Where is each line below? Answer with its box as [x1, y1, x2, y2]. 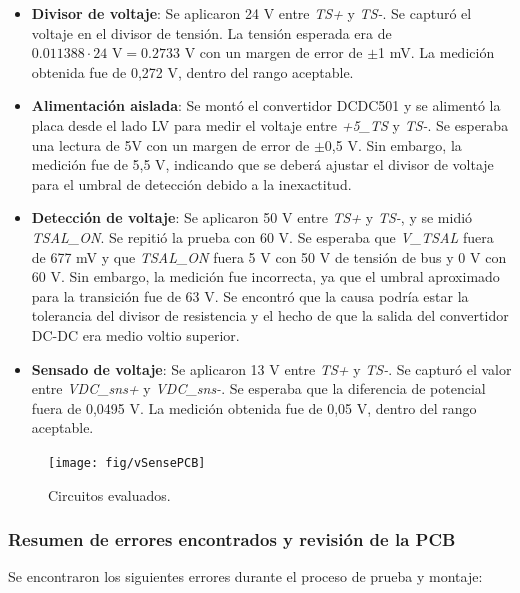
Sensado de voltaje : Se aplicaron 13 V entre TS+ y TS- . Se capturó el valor [31, 358, 512, 379]
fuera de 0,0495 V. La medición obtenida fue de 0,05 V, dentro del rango [31, 397, 477, 418]
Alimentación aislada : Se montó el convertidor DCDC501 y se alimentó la [31, 95, 501, 116]
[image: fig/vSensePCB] [48, 455, 206, 470]
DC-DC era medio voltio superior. [31, 324, 240, 345]
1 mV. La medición [378, 42, 495, 63]
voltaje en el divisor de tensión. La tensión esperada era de [31, 22, 392, 43]
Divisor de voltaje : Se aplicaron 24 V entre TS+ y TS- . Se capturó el [31, 3, 472, 23]
